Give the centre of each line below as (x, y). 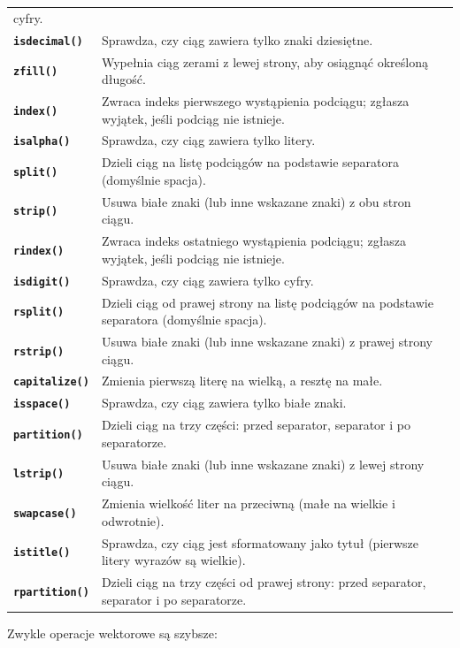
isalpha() (42, 142)
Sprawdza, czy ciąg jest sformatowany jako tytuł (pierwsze (260, 542)
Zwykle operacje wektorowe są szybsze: (112, 633)
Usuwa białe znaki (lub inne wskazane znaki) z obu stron (256, 201)
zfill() (36, 72)
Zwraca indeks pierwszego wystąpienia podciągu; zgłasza (255, 100)
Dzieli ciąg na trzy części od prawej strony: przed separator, (264, 581)
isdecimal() (48, 41)
